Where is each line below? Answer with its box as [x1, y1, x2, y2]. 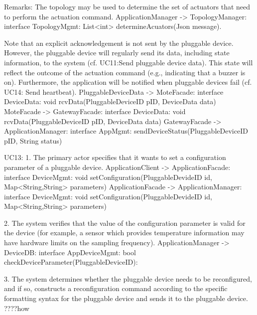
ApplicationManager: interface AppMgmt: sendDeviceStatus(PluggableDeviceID [4, 126, 248, 136]
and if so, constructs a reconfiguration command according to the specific [4, 283, 228, 294]
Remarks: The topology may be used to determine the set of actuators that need [4, 1, 251, 11]
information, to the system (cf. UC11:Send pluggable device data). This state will [4, 57, 253, 67]
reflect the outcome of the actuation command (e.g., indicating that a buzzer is [4, 67, 246, 77]
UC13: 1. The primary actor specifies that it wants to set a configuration [4, 152, 226, 162]
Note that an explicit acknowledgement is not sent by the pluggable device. [4, 37, 234, 48]
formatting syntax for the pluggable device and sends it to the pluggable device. [4, 293, 248, 304]
